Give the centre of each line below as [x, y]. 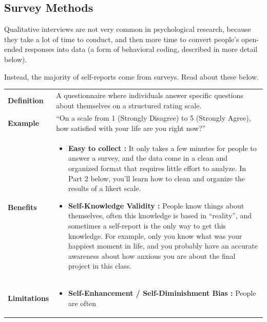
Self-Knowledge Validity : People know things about [156, 205]
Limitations [28, 298]
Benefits [22, 207]
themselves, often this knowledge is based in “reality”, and [160, 215]
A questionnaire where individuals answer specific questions [150, 95]
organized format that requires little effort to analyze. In [157, 168]
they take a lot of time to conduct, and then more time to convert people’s [122, 39]
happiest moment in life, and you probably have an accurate [163, 246]
